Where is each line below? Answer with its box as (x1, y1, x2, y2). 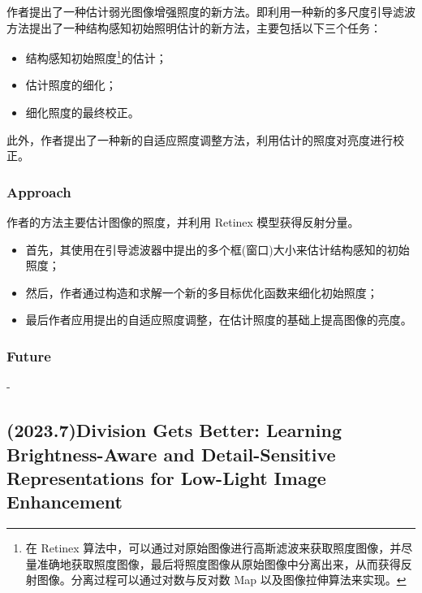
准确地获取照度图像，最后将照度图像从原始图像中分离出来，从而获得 (37, 555, 401, 572)
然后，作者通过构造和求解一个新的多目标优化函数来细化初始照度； (25, 284, 378, 301)
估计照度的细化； (25, 76, 117, 93)
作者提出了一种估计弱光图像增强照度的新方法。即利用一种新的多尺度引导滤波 (6, 3, 416, 19)
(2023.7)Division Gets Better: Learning (6, 418, 342, 443)
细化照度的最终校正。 (25, 104, 140, 121)
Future (6, 345, 51, 366)
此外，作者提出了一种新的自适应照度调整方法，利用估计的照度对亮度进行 (6, 131, 393, 148)
